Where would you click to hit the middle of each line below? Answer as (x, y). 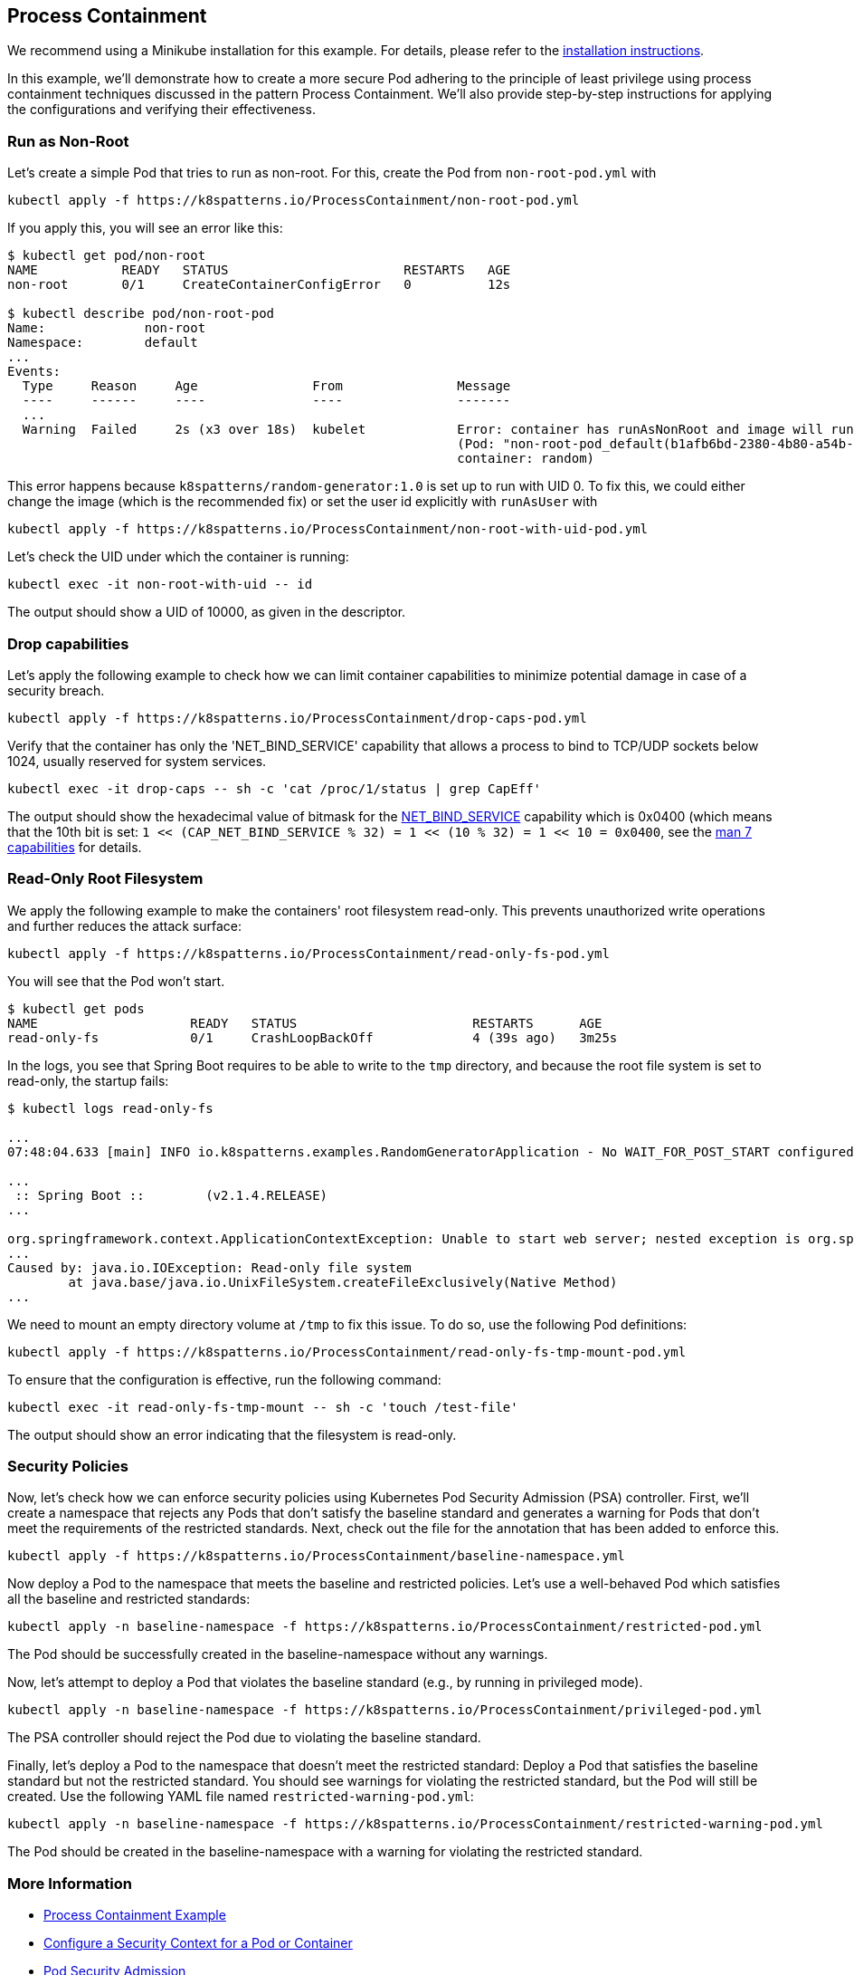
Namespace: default (103, 343)
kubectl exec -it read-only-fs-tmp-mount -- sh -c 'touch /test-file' (263, 1407)
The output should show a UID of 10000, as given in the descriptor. (207, 612)
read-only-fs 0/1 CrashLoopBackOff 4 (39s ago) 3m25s (313, 1037)
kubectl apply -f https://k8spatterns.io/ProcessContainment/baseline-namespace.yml (316, 1556)
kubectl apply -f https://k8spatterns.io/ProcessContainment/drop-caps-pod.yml (297, 718)
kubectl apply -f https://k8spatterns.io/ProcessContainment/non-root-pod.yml (294, 201)
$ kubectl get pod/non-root (107, 256)
